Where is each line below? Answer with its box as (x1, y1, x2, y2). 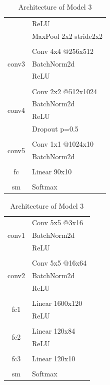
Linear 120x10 (32, 353, 75, 363)
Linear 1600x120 (32, 297, 82, 308)
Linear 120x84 (32, 325, 75, 336)
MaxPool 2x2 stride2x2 (32, 30, 103, 41)
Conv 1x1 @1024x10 (32, 139, 93, 149)
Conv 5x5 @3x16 (32, 217, 83, 228)
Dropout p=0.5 (32, 123, 78, 134)
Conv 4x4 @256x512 (32, 45, 93, 56)
